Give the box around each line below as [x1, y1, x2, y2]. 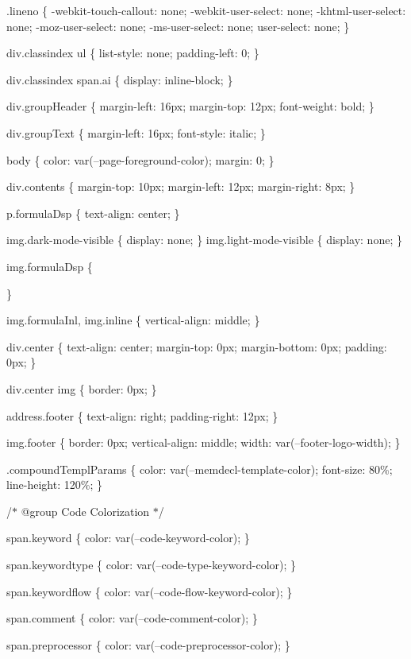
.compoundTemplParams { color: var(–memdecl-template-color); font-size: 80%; [6, 460, 393, 477]
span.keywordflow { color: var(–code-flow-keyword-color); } [6, 583, 293, 599]
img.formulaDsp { [6, 258, 93, 274]
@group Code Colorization [21, 502, 150, 519]
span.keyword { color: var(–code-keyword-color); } [6, 529, 250, 546]
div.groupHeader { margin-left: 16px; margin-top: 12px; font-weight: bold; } [6, 98, 375, 114]
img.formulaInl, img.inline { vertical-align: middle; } [6, 312, 260, 328]
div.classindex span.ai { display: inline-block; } [6, 71, 233, 87]
